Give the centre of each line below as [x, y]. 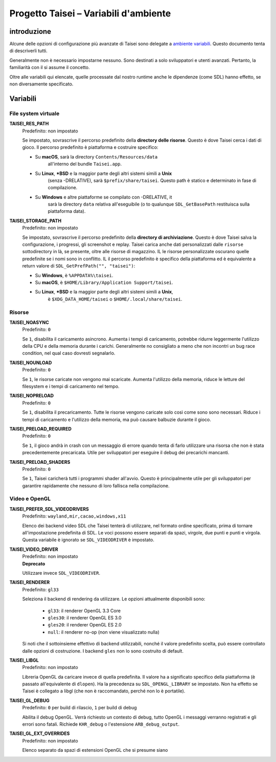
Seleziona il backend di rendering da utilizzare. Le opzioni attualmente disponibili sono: [114, 599]
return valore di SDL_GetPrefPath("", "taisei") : [79, 266]
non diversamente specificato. [41, 84]
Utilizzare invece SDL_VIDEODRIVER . [61, 573]
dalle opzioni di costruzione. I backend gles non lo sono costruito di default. [103, 651]
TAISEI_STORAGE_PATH [35, 220]
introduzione [30, 31]
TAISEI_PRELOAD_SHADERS [40, 462]
